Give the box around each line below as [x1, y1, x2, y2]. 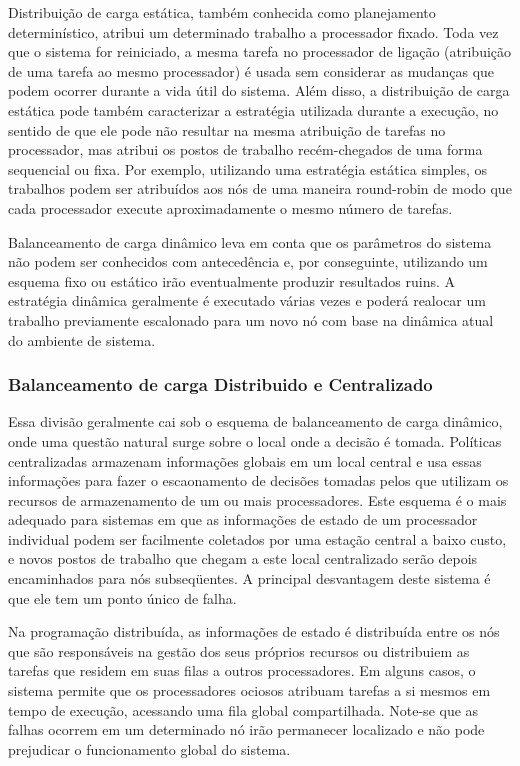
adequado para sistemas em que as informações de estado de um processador [8, 509, 478, 530]
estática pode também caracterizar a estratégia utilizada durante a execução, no [8, 99, 499, 120]
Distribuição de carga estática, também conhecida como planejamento [8, 2, 436, 22]
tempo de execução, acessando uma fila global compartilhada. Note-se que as [8, 699, 479, 720]
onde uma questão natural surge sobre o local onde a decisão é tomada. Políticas [8, 430, 502, 451]
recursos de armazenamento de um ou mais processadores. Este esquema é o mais [8, 489, 507, 510]
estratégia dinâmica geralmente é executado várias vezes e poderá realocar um [8, 290, 486, 311]
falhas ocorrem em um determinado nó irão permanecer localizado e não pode [8, 719, 485, 740]
